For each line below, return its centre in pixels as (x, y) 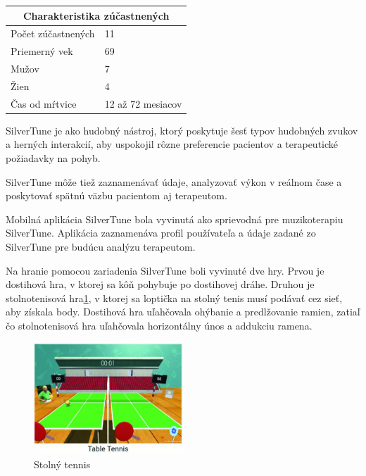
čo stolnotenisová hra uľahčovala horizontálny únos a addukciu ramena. (159, 325)
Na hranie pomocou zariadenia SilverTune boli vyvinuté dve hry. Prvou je (165, 270)
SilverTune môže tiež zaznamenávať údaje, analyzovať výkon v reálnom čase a (174, 181)
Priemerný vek (42, 51)
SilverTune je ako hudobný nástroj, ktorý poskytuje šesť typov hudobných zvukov (182, 130)
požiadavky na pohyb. (53, 158)
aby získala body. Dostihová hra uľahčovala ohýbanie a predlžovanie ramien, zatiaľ (183, 312)
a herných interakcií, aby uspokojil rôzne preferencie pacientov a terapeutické (172, 144)
